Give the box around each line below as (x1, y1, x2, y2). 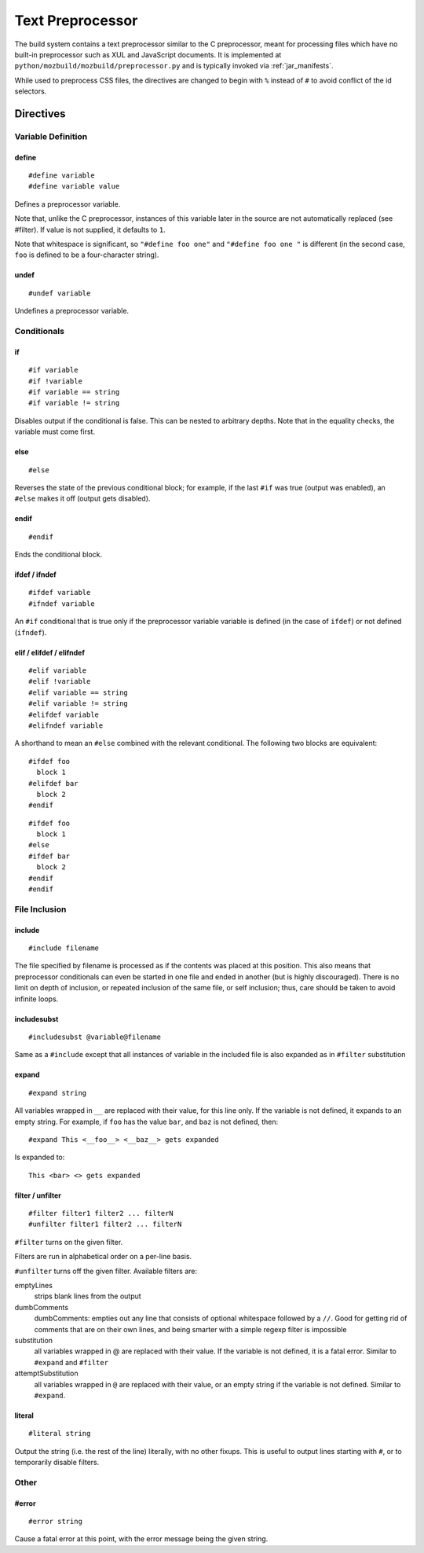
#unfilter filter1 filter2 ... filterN (28, 1220, 182, 1229)
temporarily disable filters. (14, 1458, 100, 1467)
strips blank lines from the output (34, 1291, 141, 1301)
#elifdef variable (28, 710, 100, 719)
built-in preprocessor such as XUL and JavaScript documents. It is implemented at (14, 50, 282, 59)
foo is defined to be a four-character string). (14, 250, 159, 259)
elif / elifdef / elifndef (14, 648, 86, 657)
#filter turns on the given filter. (14, 1237, 123, 1246)
